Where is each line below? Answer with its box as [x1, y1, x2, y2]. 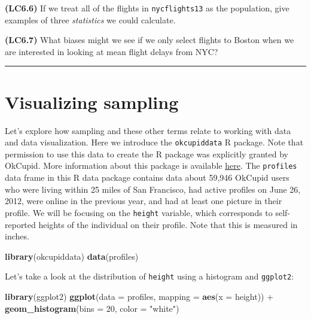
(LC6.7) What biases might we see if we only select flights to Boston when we [5, 34, 294, 46]
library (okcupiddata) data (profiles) [5, 250, 139, 262]
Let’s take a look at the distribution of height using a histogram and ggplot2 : [5, 270, 294, 282]
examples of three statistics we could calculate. [5, 13, 176, 26]
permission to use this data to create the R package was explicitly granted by [5, 147, 288, 160]
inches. [5, 230, 29, 242]
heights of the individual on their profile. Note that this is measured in [38, 218, 298, 230]
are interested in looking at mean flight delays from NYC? [5, 45, 218, 57]
